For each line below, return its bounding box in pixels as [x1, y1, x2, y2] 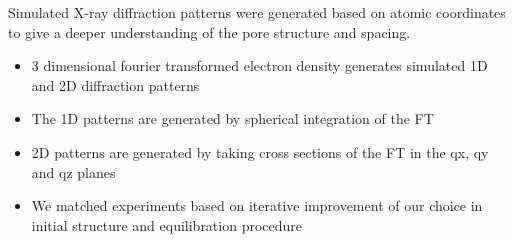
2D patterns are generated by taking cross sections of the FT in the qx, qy [31, 141, 489, 162]
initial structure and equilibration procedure [31, 214, 303, 235]
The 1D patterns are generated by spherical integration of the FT [31, 108, 434, 129]
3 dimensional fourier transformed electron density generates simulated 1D [31, 55, 488, 76]
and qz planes [31, 161, 116, 182]
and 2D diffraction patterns [31, 74, 200, 95]
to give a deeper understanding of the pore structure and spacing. [8, 21, 411, 42]
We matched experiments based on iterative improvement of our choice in [31, 195, 483, 216]
